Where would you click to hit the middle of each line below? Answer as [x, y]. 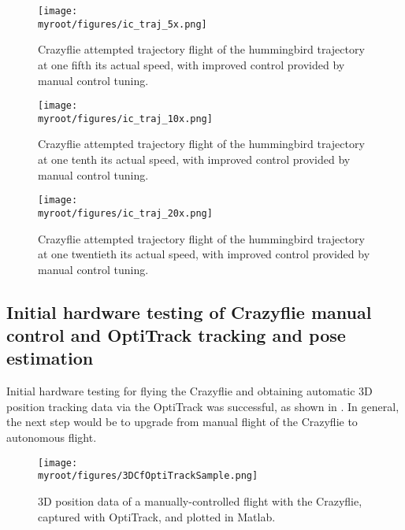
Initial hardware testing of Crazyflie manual [189, 311]
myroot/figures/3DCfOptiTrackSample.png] [148, 476]
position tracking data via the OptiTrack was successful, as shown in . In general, [203, 406]
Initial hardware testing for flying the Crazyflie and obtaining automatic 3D [189, 391]
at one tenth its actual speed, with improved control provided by [194, 159]
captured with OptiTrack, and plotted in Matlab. [157, 516]
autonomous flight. [52, 437]
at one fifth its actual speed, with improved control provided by [191, 64]
